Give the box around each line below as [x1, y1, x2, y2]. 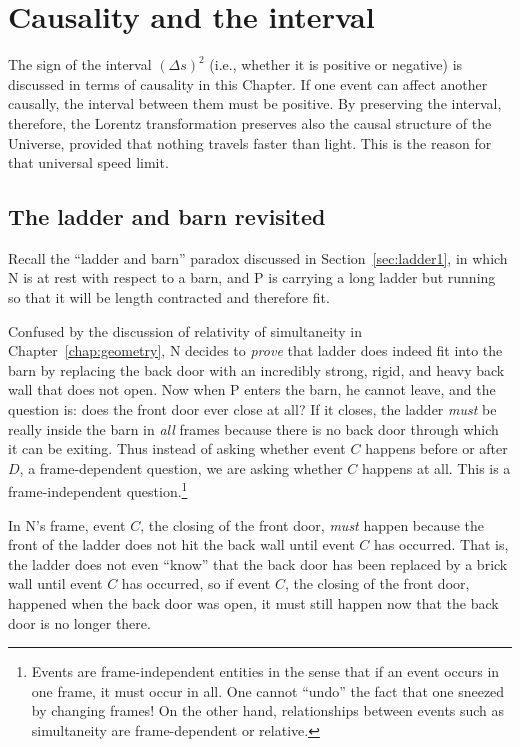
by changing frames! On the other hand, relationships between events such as [31, 700, 505, 721]
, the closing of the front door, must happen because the [140, 514, 485, 535]
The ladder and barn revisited [8, 201, 326, 232]
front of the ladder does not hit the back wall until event [8, 534, 355, 555]
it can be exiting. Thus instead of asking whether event [8, 438, 346, 459]
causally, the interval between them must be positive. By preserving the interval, [8, 93, 502, 114]
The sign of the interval [8, 54, 152, 75]
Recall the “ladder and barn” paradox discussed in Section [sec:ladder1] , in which [8, 247, 508, 268]
